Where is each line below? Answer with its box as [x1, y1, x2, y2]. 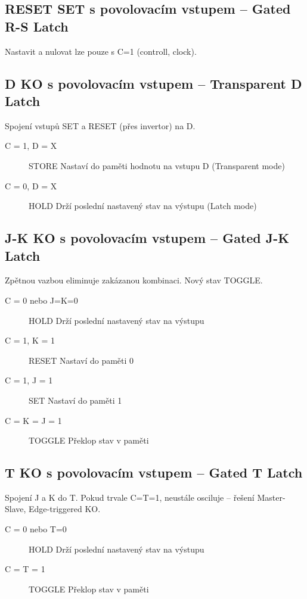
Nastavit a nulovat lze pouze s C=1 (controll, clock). [5, 45, 197, 57]
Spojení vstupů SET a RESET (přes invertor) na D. [5, 119, 196, 132]
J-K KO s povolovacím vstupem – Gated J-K [5, 229, 290, 247]
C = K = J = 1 [5, 414, 62, 426]
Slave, [5, 503, 26, 515]
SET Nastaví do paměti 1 [29, 394, 122, 406]
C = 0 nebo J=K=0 [5, 294, 78, 306]
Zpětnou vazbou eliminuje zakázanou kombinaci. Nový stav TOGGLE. [5, 274, 263, 286]
